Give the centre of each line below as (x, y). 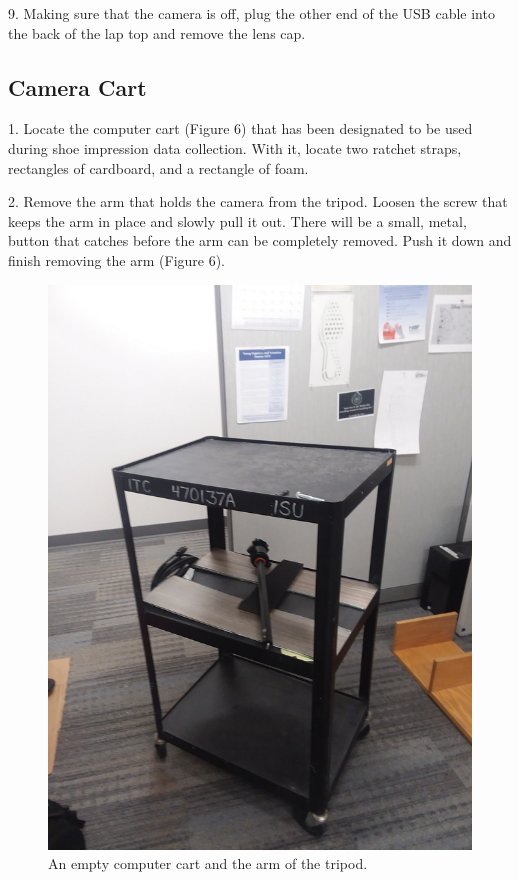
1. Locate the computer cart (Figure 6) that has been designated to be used (240, 128)
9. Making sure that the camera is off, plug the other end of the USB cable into (251, 13)
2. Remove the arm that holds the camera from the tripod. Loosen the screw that (258, 201)
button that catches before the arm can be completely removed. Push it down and (260, 240)
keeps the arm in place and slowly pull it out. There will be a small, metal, (237, 220)
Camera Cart (77, 86)
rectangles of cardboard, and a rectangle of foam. (158, 167)
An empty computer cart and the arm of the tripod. (208, 863)
